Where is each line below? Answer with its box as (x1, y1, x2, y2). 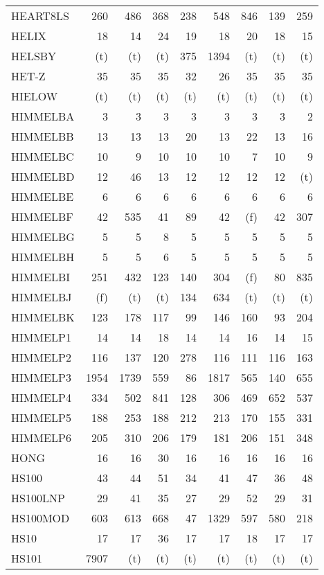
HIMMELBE (11, 188, 74, 204)
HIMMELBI (11, 269, 71, 285)
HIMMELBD (11, 168, 75, 184)
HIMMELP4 (11, 389, 71, 405)
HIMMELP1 (11, 329, 71, 345)
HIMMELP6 (11, 430, 71, 445)
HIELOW (11, 88, 58, 104)
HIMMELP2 (11, 349, 71, 365)
